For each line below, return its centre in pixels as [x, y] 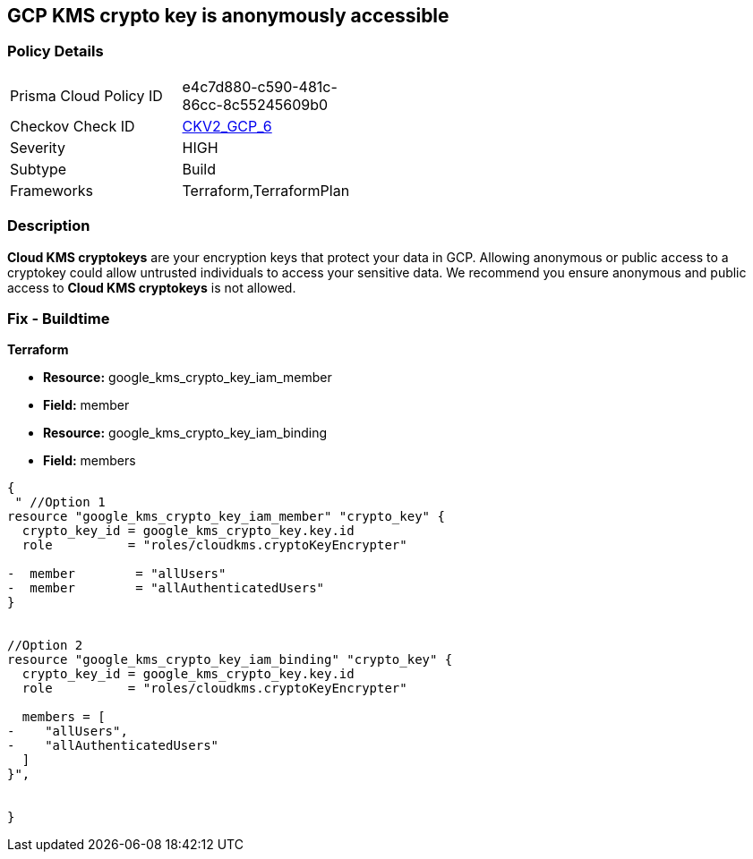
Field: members [90, 461]
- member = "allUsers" [117, 574]
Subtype [39, 169]
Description [49, 226]
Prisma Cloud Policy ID [86, 95]
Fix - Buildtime [59, 318]
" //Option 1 [60, 502]
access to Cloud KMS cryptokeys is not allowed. [152, 287]
